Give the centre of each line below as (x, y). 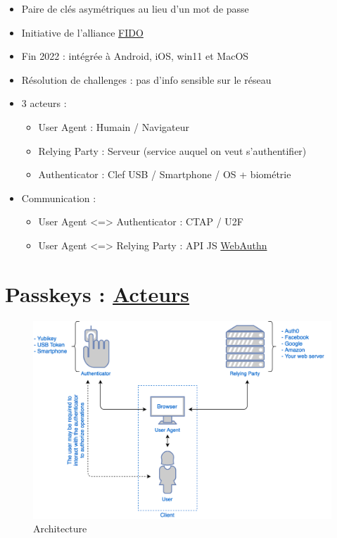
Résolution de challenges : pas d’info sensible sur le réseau (146, 79)
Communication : (59, 198)
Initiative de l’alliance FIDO (82, 32)
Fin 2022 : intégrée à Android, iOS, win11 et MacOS (135, 56)
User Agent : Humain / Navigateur (114, 126)
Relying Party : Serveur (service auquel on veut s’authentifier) (172, 150)
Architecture (60, 528)
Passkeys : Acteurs (97, 293)
